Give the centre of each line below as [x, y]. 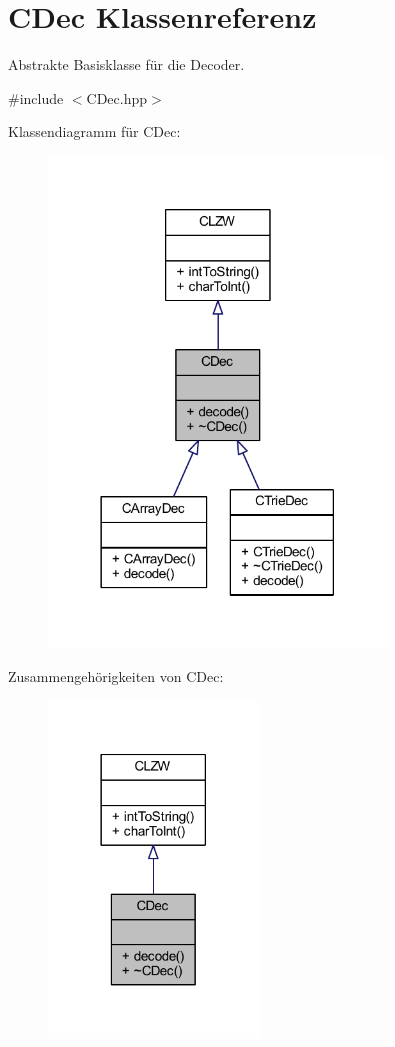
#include [36, 97]
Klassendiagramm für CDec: [94, 131]
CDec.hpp [117, 97]
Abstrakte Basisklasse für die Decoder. [126, 64]
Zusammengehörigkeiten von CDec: [116, 676]
